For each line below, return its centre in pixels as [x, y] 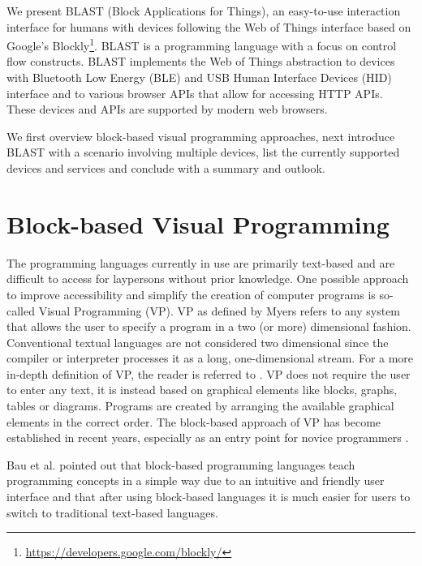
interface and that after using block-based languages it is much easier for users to [209, 497]
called [21, 310]
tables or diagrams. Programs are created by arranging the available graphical [200, 406]
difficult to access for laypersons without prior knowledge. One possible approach [208, 279]
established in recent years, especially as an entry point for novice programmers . [208, 437]
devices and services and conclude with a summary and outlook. [166, 168]
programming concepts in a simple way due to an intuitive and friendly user [196, 480]
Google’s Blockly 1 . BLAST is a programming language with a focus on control [202, 44]
